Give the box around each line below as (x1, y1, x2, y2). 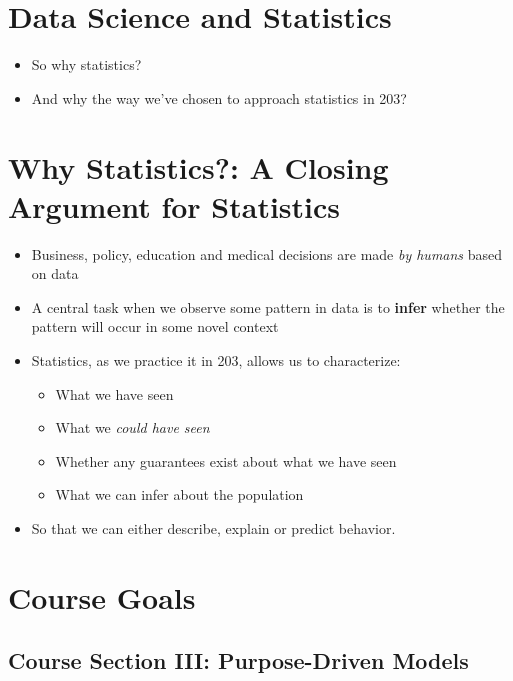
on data (31, 263, 79, 284)
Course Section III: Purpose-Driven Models (8, 645, 469, 676)
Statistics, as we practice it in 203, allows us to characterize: (31, 350, 401, 370)
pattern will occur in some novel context (31, 316, 279, 337)
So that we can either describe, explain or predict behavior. (31, 517, 396, 538)
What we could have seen (55, 417, 210, 438)
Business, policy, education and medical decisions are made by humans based (31, 243, 503, 264)
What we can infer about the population (55, 484, 304, 505)
